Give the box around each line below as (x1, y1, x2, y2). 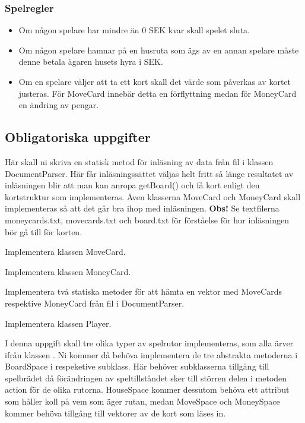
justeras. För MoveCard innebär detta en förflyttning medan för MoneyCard (18, 87, 297, 99)
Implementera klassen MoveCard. (5, 245, 126, 258)
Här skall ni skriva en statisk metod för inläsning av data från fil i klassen (5, 155, 274, 168)
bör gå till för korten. (5, 225, 82, 238)
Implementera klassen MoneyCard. (5, 265, 131, 277)
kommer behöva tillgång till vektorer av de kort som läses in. (5, 406, 226, 419)
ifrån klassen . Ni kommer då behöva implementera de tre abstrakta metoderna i (5, 348, 298, 361)
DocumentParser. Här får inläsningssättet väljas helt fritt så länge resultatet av (5, 167, 294, 179)
